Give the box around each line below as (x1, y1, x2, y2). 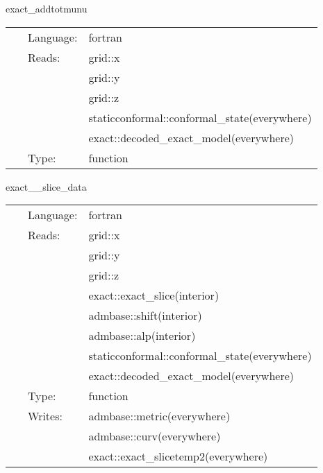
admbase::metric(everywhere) (88, 408, 231, 424)
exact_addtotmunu (6, 1, 88, 15)
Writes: (28, 408, 63, 424)
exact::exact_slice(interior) (88, 287, 220, 304)
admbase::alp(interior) (88, 327, 196, 344)
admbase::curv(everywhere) (88, 428, 221, 445)
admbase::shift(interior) (88, 307, 202, 324)
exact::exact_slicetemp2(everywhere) (88, 448, 268, 465)
